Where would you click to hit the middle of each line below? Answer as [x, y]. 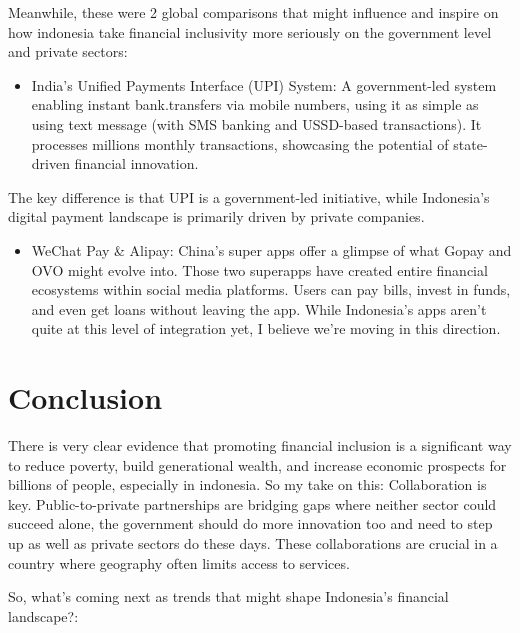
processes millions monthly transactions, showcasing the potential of [240, 143]
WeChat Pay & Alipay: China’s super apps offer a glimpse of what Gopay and [271, 249]
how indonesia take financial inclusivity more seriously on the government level [250, 31]
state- [470, 143]
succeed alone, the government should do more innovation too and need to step [250, 523]
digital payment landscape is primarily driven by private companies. [216, 216]
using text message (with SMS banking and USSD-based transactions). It [256, 123]
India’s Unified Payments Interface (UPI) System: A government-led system [264, 84]
